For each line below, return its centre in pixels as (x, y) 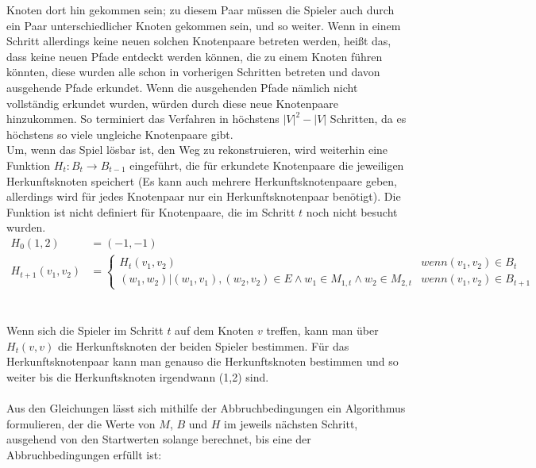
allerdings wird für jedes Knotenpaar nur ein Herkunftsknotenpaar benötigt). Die (204, 196)
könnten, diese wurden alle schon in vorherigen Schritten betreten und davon (193, 72)
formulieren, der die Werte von (81, 423)
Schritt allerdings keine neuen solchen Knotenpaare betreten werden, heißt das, (199, 41)
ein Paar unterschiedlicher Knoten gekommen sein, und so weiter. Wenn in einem (204, 25)
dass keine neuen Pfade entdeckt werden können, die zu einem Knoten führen (195, 56)
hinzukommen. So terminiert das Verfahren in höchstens (143, 119)
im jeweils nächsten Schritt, (291, 423)
